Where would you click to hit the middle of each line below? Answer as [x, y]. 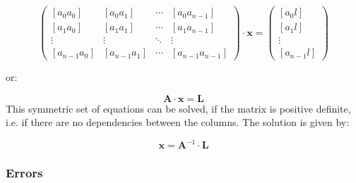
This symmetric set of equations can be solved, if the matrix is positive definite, [178, 108]
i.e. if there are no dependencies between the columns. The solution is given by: [178, 122]
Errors [24, 173]
